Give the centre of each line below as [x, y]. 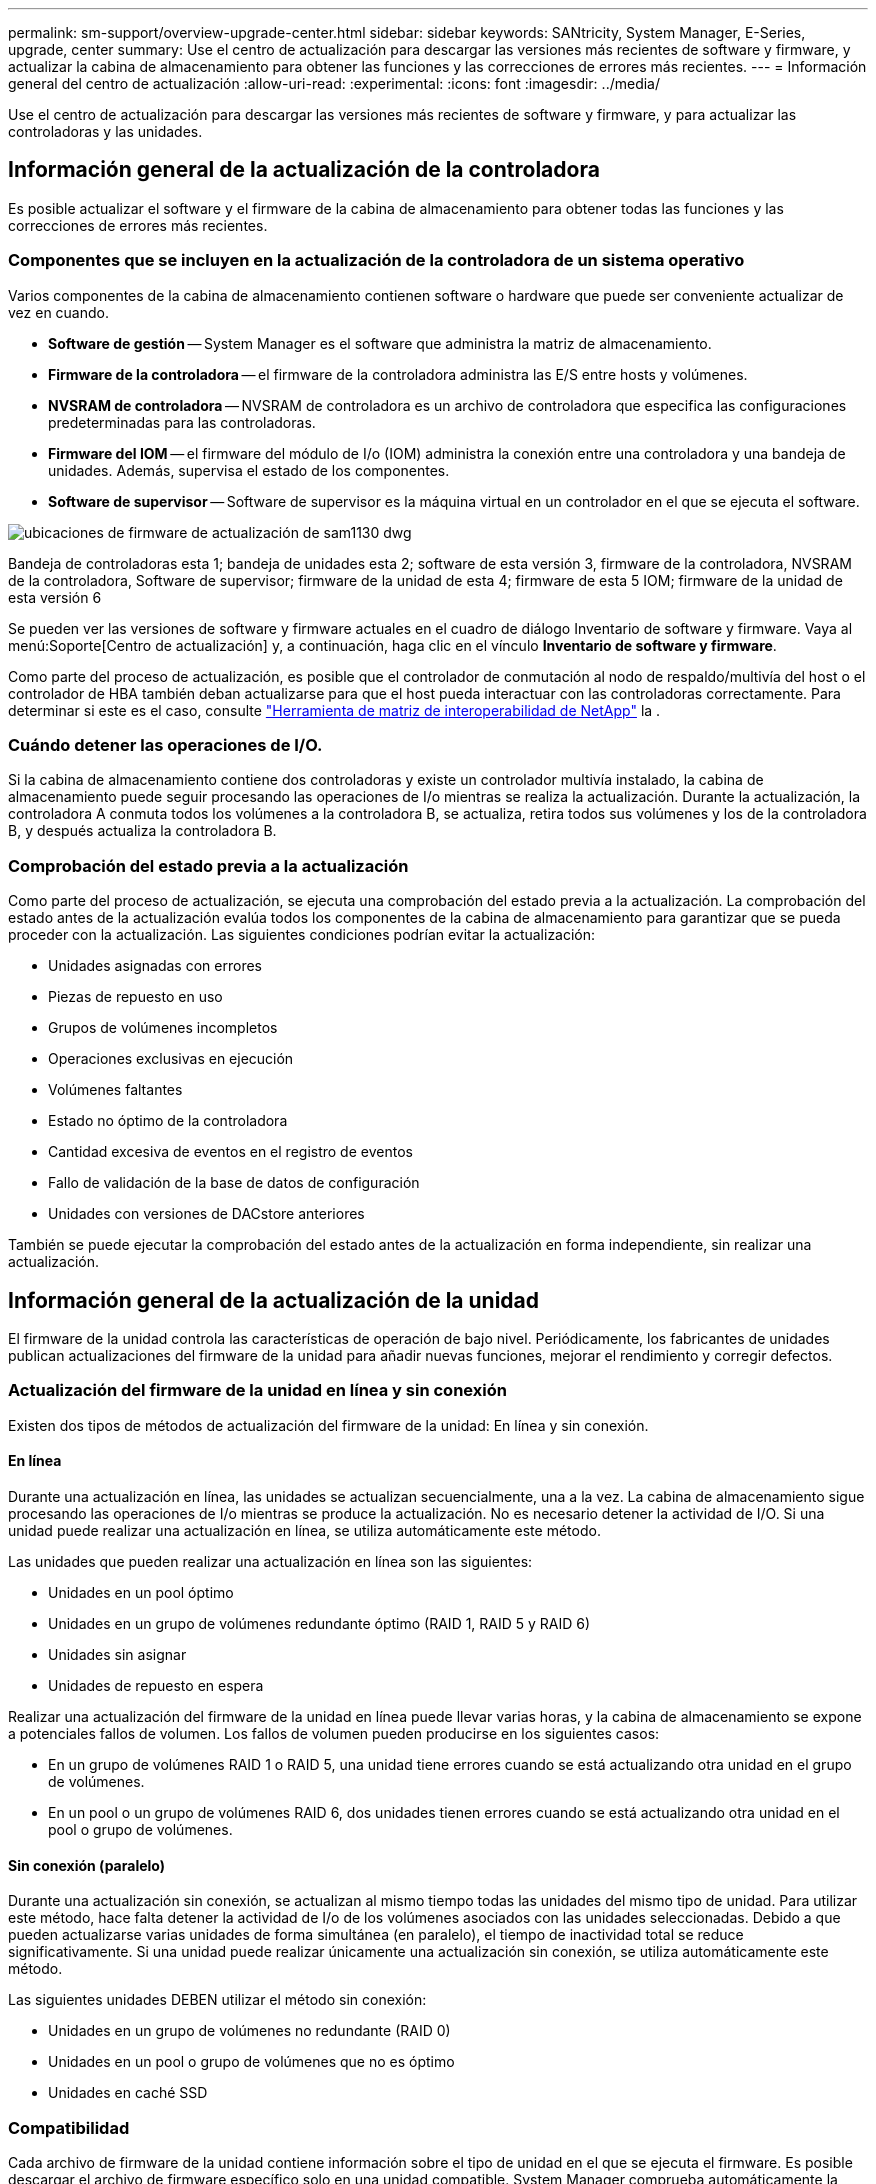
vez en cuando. [59, 312]
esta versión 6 [55, 597]
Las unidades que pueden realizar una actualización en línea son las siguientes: [270, 1561]
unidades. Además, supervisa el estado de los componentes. [249, 470]
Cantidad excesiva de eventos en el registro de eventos [230, 1152]
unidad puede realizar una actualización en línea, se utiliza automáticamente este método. [304, 1530]
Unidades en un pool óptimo [141, 1592]
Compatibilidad [69, 2127]
